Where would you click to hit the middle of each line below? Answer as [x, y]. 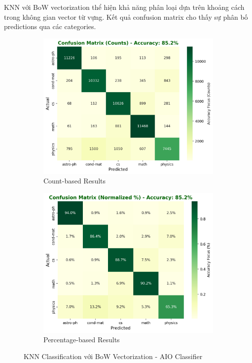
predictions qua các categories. [50, 26]
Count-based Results [75, 181]
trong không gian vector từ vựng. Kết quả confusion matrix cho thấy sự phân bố [126, 17]
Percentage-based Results [82, 340]
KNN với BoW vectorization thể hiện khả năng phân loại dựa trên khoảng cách [124, 7]
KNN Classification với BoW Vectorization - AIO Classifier [113, 356]
